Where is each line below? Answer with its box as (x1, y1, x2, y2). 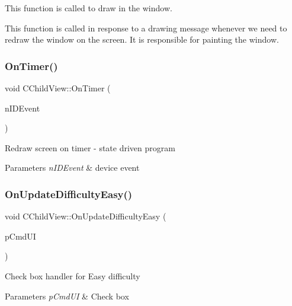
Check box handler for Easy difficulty (5, 269, 140, 282)
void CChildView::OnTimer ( (5, 82, 111, 94)
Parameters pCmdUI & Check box (5, 289, 129, 302)
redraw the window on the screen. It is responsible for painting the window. (5, 33, 279, 46)
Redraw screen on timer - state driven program (5, 141, 175, 154)
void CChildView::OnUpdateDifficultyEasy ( (5, 210, 166, 222)
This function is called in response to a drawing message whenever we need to (5, 21, 287, 34)
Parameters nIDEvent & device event (5, 161, 140, 174)
